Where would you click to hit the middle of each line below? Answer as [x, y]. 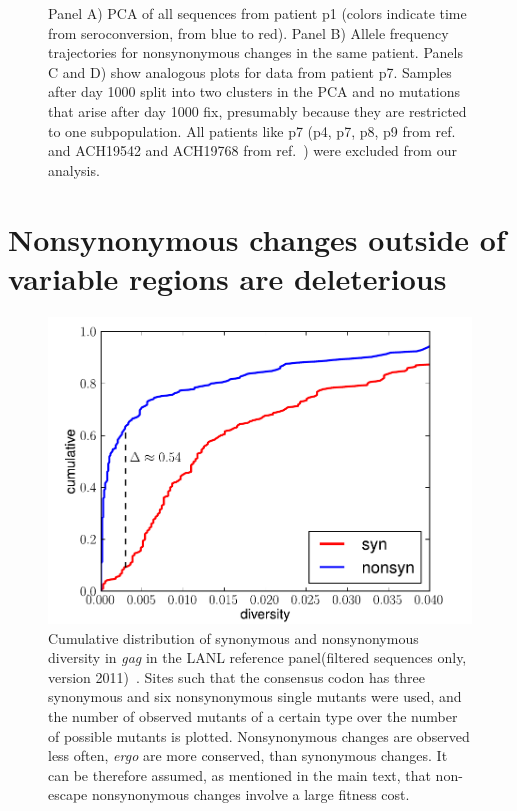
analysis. [74, 169]
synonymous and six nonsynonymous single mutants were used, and [255, 696]
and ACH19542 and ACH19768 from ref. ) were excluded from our [252, 150]
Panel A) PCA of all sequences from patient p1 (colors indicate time [257, 13]
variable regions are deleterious [227, 277]
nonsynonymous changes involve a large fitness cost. [251, 794]
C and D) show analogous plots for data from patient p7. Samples [250, 71]
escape [68, 794]
